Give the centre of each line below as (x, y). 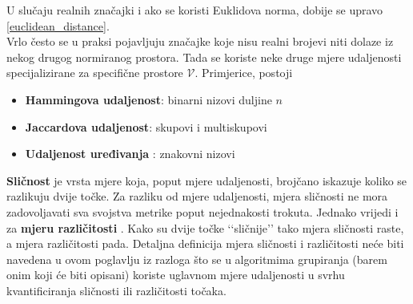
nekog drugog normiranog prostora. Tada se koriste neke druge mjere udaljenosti (204, 57)
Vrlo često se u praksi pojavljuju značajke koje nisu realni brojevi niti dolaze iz (200, 41)
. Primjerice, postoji (244, 73)
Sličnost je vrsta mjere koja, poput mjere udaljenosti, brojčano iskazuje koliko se (207, 180)
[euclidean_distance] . (58, 25)
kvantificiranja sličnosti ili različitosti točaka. (116, 290)
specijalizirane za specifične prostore (95, 73)
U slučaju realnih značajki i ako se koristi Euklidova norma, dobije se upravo (195, 10)
